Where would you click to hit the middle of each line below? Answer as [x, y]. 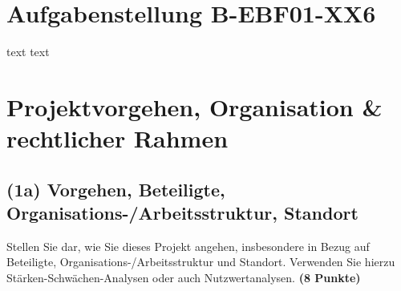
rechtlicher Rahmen [117, 138]
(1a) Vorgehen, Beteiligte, [116, 189]
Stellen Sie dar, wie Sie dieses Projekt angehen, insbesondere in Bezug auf [188, 246]
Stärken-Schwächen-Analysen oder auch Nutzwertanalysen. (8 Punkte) [184, 278]
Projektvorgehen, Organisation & [194, 106]
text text [28, 52]
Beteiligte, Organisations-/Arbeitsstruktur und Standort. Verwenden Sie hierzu [201, 262]
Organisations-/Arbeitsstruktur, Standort [182, 213]
